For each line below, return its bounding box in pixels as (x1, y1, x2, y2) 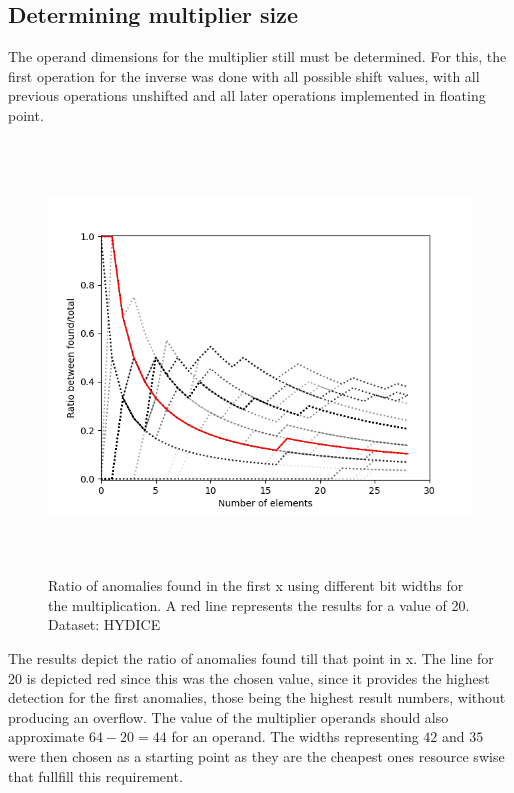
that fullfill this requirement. (8, 765, 183, 786)
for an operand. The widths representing (171, 726, 419, 747)
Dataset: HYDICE (48, 614, 161, 635)
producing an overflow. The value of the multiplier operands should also (8, 706, 449, 727)
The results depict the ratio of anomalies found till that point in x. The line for (8, 647, 494, 668)
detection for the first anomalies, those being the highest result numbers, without (8, 687, 506, 708)
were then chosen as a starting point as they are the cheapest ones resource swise (8, 745, 505, 766)
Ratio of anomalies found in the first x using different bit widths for (48, 575, 464, 596)
